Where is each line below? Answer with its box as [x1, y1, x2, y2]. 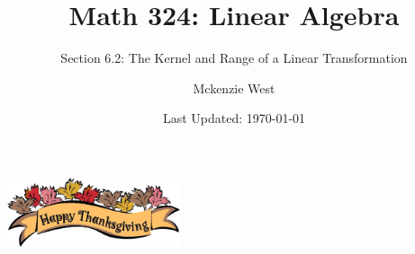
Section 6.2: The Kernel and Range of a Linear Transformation [60, 48, 408, 67]
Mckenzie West [193, 78, 275, 97]
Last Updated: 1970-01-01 [162, 109, 306, 127]
